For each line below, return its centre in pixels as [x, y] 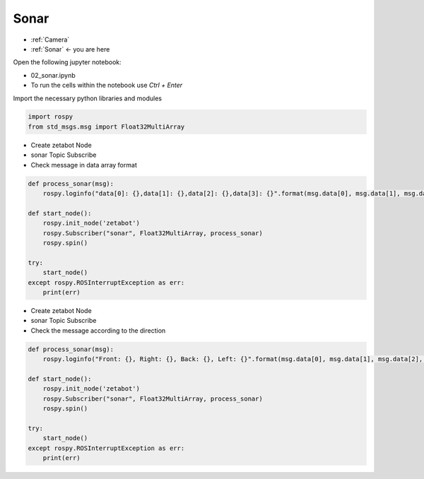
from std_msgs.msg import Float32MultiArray [106, 126]
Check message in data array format [84, 165]
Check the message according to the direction [98, 330]
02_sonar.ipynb [53, 75]
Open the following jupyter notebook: [67, 62]
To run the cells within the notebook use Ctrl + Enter [107, 85]
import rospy [51, 117]
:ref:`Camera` [50, 40]
